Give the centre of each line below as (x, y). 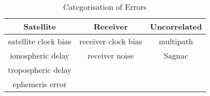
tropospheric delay (40, 70)
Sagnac (176, 55)
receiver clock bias (111, 41)
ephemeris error (40, 84)
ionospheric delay (40, 55)
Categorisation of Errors (105, 7)
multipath (176, 41)
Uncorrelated (176, 26)
